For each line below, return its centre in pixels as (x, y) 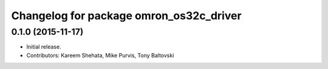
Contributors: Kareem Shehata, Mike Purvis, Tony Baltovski (100, 55)
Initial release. (44, 47)
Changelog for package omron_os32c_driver (127, 16)
